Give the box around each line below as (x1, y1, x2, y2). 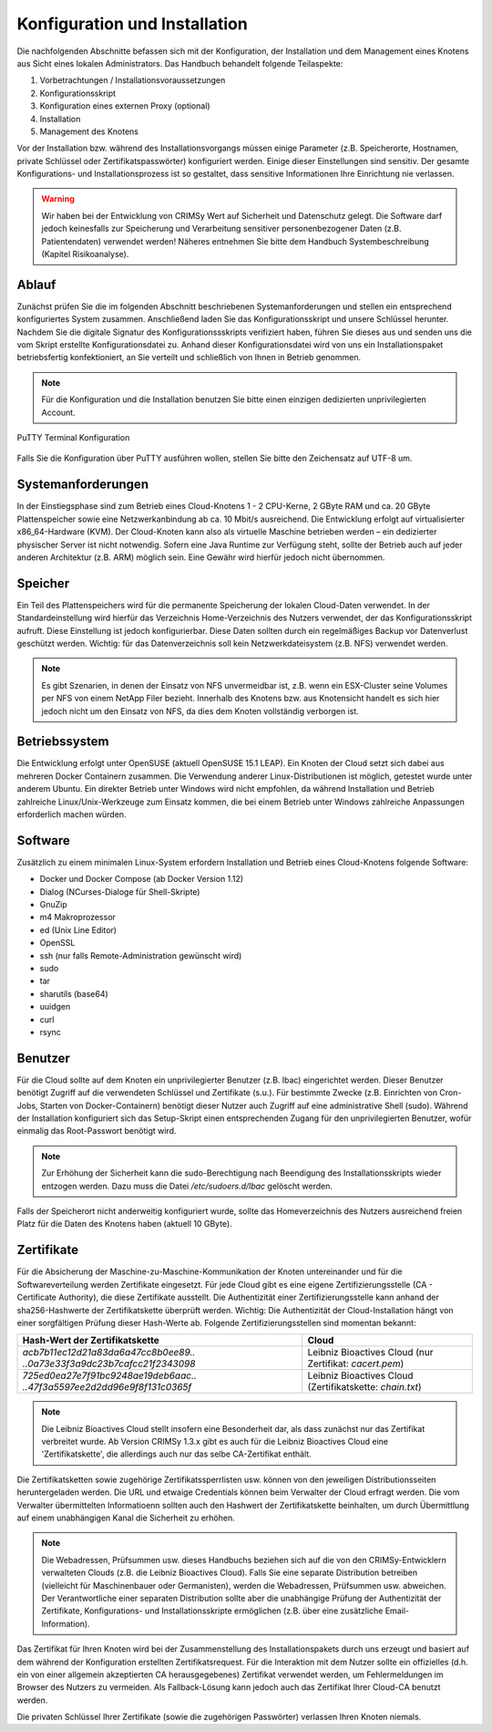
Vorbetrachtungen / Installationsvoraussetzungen (39, 75, 226, 86)
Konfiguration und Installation (16, 14, 248, 34)
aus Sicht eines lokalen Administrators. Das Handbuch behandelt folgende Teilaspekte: (16, 57, 343, 68)
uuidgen (39, 1001, 71, 1012)
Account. (41, 407, 77, 418)
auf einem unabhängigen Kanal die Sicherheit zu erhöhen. (16, 1512, 236, 1523)
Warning (41, 193, 75, 204)
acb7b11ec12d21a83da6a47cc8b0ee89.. (22, 1346, 196, 1359)
